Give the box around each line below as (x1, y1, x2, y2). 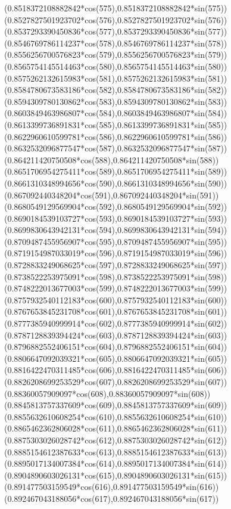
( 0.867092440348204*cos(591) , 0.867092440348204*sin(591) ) (4, 188, 219, 201)
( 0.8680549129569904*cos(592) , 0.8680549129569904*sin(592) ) (4, 200, 227, 213)
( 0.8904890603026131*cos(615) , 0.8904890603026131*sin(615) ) (4, 468, 227, 481)
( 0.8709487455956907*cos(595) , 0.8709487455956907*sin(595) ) (4, 235, 227, 247)
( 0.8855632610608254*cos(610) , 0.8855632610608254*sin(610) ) (4, 410, 227, 423)
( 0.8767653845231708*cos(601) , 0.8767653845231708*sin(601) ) (4, 305, 227, 318)
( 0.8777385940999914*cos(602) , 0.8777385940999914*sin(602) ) (4, 317, 227, 330)
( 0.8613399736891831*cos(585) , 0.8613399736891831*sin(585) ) (4, 118, 227, 131)
